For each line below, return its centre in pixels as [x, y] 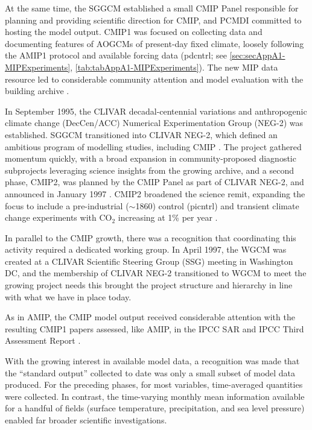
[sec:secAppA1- [257, 55]
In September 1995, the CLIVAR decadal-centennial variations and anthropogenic [156, 111]
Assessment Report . [43, 340]
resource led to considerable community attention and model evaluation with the [154, 79]
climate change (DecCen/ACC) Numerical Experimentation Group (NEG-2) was [154, 123]
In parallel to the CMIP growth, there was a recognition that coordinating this [151, 237]
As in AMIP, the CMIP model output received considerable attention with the [150, 317]
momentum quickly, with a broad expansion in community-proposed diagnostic [151, 158]
